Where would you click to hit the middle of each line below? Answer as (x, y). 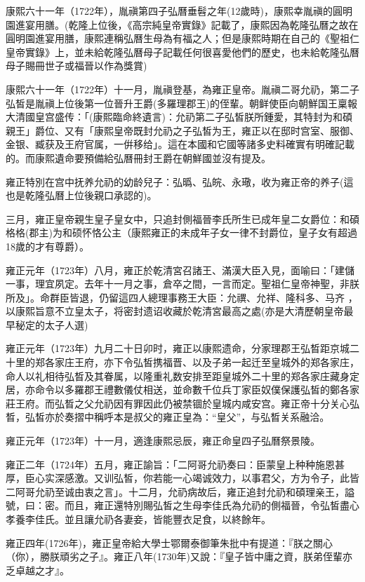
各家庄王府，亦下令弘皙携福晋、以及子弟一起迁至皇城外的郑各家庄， (202, 362)
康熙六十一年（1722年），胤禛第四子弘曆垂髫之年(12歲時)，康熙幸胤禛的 (169, 11)
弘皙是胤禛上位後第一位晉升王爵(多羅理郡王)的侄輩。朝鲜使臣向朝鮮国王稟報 (181, 103)
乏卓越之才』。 (38, 570)
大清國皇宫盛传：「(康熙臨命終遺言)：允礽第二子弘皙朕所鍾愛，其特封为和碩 (179, 117)
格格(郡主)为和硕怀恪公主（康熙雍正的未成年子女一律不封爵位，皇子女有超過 (181, 232)
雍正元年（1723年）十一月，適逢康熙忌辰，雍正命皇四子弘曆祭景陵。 (163, 441)
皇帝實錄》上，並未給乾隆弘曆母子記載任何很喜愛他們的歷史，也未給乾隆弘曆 (182, 52)
